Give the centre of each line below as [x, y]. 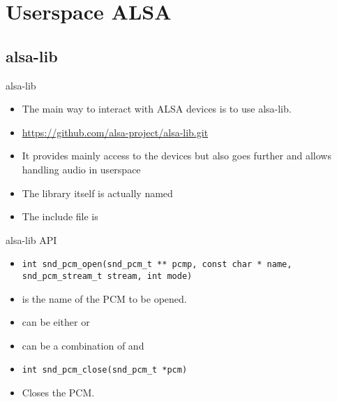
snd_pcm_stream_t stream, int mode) [107, 276]
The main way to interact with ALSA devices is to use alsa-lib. [157, 109]
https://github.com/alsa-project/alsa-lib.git [115, 132]
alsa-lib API [31, 239]
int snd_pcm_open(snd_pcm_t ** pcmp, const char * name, [157, 265]
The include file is [60, 216]
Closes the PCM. [58, 393]
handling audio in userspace [81, 169]
